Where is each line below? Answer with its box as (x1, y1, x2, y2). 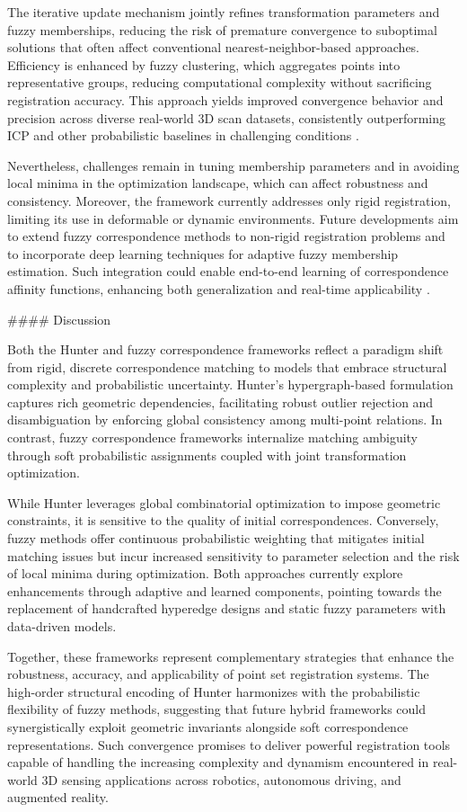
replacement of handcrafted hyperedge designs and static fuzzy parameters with (7, 599, 446, 618)
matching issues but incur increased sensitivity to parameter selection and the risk (7, 546, 460, 565)
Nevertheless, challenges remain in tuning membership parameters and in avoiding (7, 156, 460, 174)
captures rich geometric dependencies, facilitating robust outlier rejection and (7, 392, 434, 411)
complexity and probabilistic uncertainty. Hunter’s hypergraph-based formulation (7, 375, 454, 394)
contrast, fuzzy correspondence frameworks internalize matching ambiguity (7, 428, 419, 447)
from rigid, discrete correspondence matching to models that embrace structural (7, 357, 447, 376)
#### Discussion (7, 309, 111, 328)
